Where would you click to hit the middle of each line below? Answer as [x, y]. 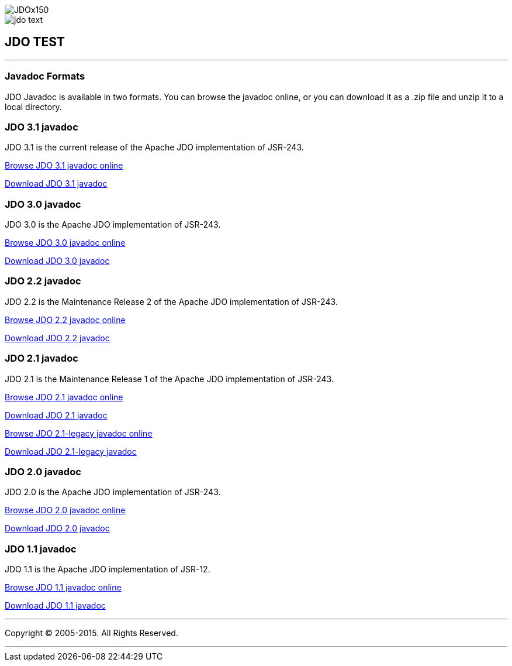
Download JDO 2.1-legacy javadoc [71, 451]
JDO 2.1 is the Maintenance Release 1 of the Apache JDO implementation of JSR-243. [169, 379]
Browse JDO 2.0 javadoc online [65, 510]
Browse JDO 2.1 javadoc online [64, 397]
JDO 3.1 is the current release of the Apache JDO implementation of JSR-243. [154, 147]
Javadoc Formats [45, 76]
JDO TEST [35, 42]
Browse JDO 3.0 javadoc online [65, 243]
